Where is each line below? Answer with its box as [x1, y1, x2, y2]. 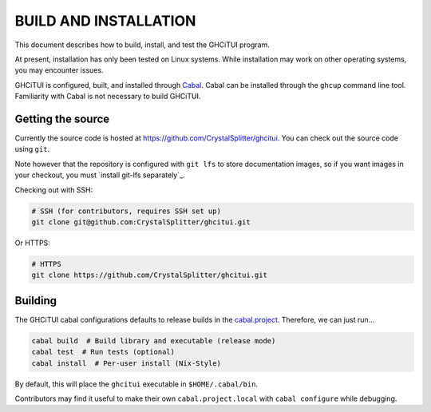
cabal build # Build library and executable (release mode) [31, 336, 276, 345]
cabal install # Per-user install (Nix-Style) [31, 359, 221, 367]
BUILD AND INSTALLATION [14, 12, 196, 30]
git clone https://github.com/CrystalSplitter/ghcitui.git [31, 271, 267, 279]
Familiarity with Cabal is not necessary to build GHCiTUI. [14, 92, 201, 101]
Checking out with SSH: [14, 184, 93, 195]
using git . [14, 145, 50, 154]
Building [14, 294, 57, 307]
